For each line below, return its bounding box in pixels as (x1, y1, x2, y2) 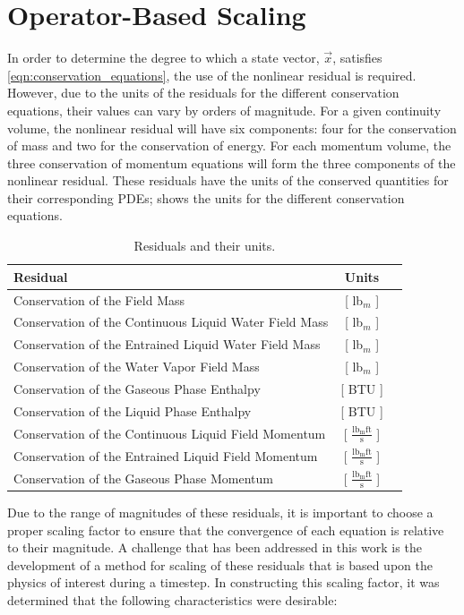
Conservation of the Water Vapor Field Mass (13, 357, 260, 376)
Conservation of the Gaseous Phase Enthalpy (13, 379, 261, 397)
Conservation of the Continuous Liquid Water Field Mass (13, 312, 329, 331)
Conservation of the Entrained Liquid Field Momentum (13, 446, 318, 465)
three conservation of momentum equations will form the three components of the (7, 153, 456, 172)
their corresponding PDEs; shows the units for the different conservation (7, 188, 405, 207)
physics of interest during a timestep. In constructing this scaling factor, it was (7, 573, 440, 592)
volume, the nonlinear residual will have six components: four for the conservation (7, 118, 457, 137)
